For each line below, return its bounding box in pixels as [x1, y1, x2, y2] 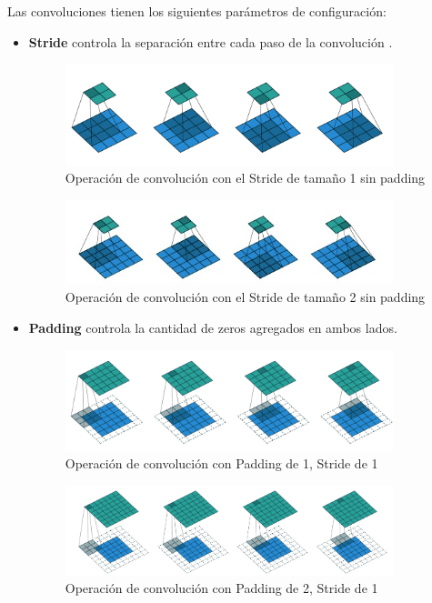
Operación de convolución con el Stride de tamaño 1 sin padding [65, 168, 426, 187]
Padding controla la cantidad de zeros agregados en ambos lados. [28, 317, 397, 337]
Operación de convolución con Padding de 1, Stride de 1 [65, 454, 378, 473]
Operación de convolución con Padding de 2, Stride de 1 [65, 578, 378, 598]
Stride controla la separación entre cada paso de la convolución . [28, 32, 393, 51]
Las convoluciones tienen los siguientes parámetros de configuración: [7, 2, 387, 20]
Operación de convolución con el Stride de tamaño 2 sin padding [65, 287, 426, 307]
